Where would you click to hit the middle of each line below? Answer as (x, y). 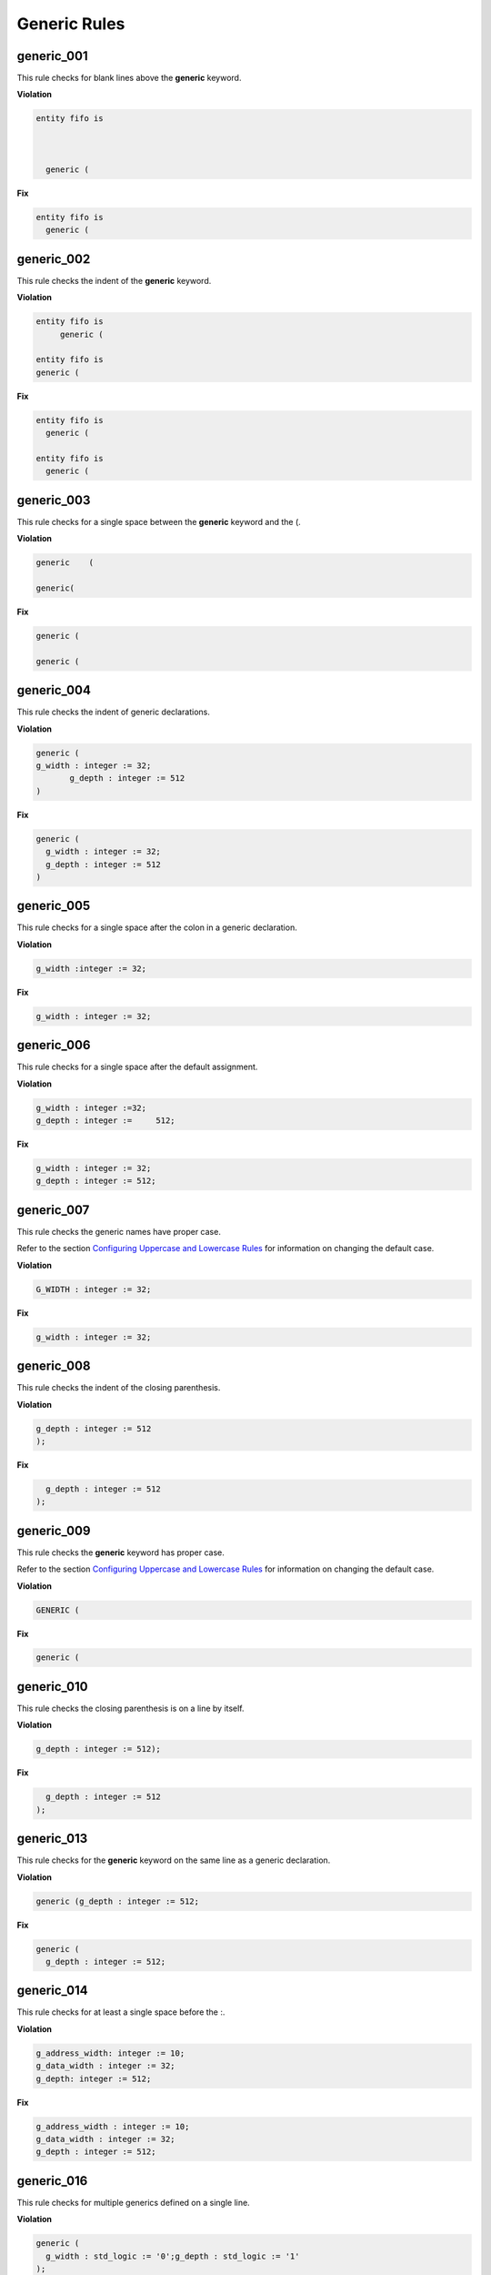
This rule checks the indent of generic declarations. (114, 712)
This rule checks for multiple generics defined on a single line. (133, 2202)
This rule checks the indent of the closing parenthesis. (119, 1388)
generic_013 (52, 1839)
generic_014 (52, 1991)
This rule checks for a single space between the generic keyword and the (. (159, 521)
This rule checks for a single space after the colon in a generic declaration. (157, 927)
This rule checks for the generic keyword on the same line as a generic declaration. (174, 1860)
